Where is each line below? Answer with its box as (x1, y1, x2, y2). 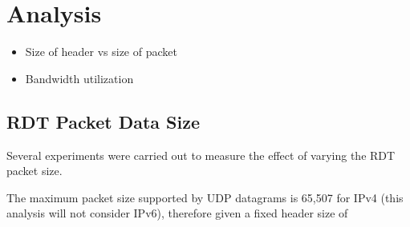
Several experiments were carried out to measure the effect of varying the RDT (6, 146, 396, 163)
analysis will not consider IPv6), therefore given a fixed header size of (6, 205, 348, 221)
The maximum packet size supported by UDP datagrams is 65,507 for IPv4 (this (6, 189, 404, 205)
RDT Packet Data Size (6, 109, 201, 133)
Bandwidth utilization (25, 70, 134, 86)
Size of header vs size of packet (25, 43, 177, 60)
